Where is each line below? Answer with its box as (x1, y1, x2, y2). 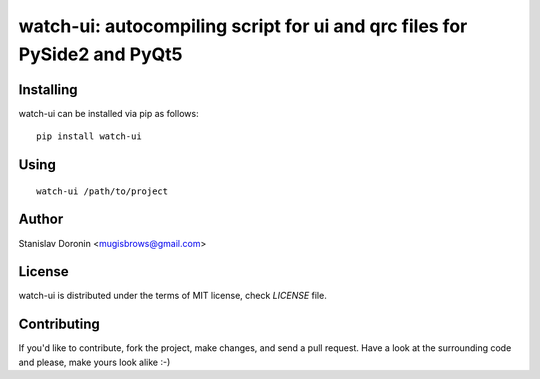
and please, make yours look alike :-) (18, 356, 171, 368)
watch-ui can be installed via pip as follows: (18, 107, 199, 119)
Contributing (18, 316, 100, 333)
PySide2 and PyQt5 (18, 43, 183, 65)
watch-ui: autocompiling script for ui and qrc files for (18, 15, 468, 37)
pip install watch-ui (36, 131, 142, 142)
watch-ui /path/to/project (36, 185, 169, 197)
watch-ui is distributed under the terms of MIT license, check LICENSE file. (18, 290, 327, 302)
